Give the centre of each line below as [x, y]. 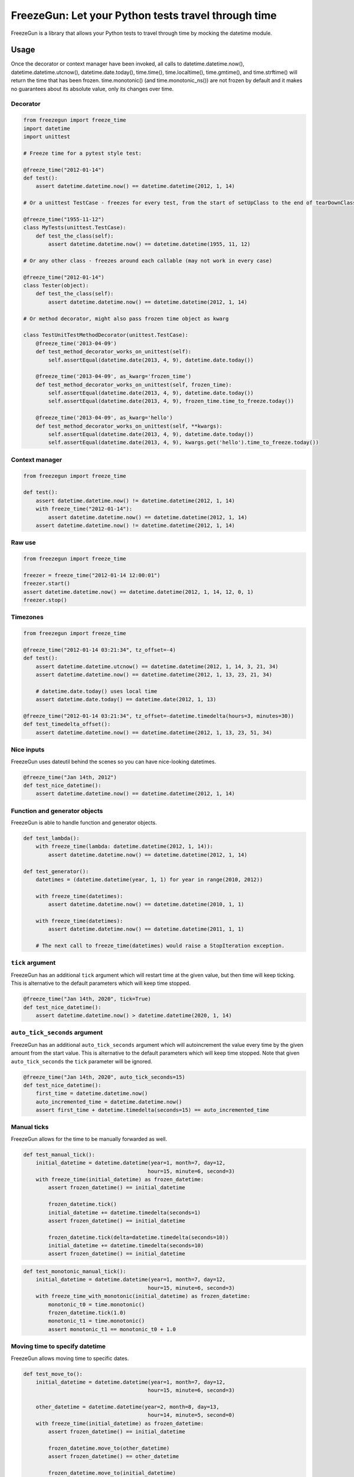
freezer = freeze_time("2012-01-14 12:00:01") [92, 575]
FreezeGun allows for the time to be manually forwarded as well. [89, 1139]
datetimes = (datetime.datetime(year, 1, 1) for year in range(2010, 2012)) [149, 879]
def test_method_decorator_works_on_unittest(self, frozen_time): [134, 385]
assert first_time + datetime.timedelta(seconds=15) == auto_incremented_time [153, 1110]
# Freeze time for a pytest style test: [82, 153]
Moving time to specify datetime [58, 1346]
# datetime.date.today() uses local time [96, 691]
